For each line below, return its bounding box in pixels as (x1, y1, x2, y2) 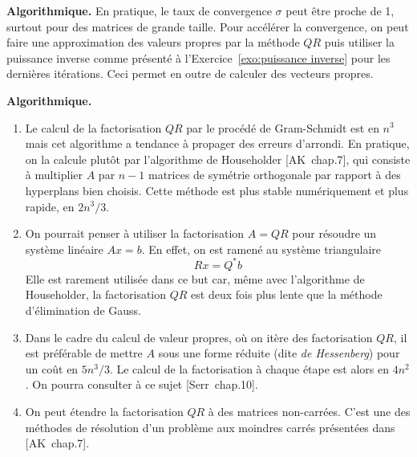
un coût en (25, 360, 79, 377)
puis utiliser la (324, 34, 395, 51)
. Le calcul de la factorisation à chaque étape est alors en (109, 360, 390, 377)
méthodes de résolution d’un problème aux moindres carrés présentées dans (25, 418, 395, 435)
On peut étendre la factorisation (25, 402, 184, 419)
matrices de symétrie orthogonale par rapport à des (148, 166, 401, 183)
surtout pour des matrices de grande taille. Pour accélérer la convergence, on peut (6, 18, 409, 35)
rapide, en (25, 198, 75, 214)
